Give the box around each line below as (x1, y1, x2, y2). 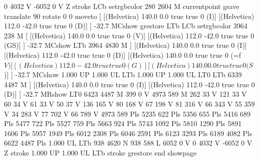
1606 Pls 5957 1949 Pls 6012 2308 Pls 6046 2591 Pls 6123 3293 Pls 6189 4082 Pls (4, 128, 252, 138)
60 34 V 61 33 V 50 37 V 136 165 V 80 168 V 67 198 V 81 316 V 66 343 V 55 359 (4, 98, 255, 109)
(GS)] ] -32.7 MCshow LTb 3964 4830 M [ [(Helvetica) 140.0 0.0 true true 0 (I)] (4, 40, 247, 50)
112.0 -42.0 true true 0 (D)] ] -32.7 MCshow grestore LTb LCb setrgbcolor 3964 (4, 20, 247, 31)
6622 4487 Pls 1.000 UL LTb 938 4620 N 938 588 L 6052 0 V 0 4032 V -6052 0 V (4, 138, 252, 148)
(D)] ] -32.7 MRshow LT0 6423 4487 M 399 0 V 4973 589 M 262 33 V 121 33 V (4, 89, 247, 99)
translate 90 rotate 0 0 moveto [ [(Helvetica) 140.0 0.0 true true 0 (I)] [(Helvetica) (4, 10, 254, 21)
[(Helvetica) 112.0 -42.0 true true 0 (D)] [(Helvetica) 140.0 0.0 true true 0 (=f (4, 49, 241, 60)
